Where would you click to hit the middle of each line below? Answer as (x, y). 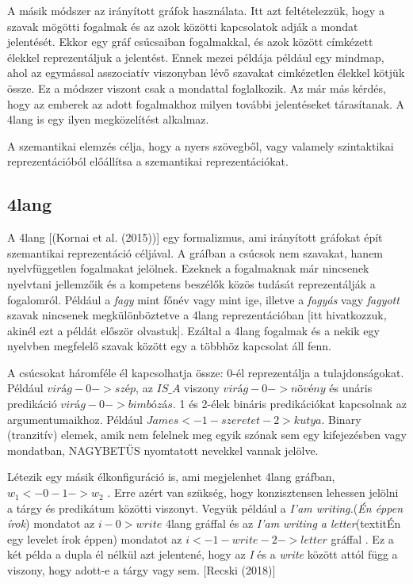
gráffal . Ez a (362, 538)
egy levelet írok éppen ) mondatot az (95, 538)
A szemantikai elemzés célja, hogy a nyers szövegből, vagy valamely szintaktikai (201, 145)
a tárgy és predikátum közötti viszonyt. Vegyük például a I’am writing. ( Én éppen (205, 508)
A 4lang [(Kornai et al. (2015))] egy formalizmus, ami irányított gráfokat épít (195, 237)
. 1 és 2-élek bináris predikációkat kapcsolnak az (290, 404)
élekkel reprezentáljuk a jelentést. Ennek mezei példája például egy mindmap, (196, 57)
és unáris (351, 388)
